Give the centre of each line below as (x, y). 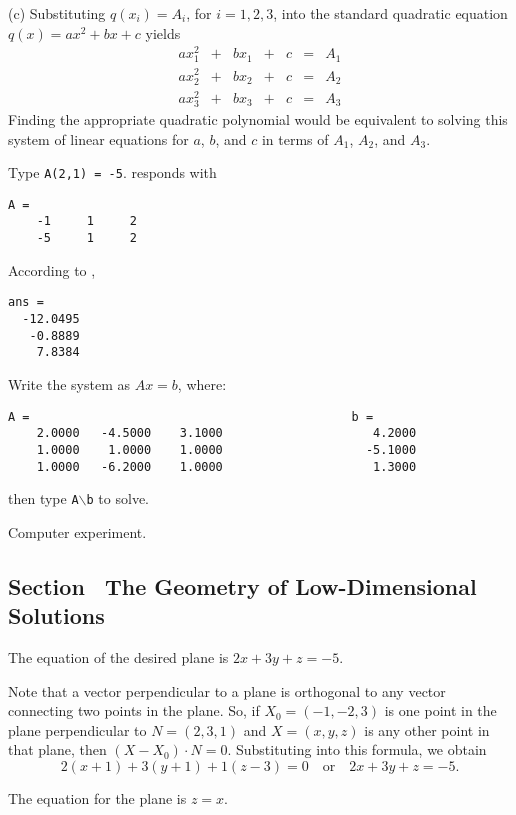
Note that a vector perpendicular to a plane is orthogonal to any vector (227, 690)
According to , (52, 269)
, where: (202, 384)
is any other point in (427, 729)
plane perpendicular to (77, 729)
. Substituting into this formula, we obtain (357, 749)
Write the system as (69, 384)
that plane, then (57, 749)
